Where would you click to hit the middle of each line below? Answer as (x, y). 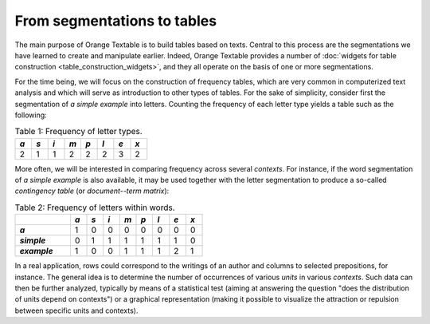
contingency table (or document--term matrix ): (92, 191)
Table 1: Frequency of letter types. (78, 132)
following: (31, 115)
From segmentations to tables (116, 21)
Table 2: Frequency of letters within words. (95, 207)
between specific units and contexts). (76, 310)
